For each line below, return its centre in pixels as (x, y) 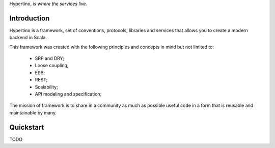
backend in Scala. (28, 38)
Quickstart (27, 127)
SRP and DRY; (50, 58)
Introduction (30, 18)
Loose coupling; (52, 66)
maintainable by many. (33, 112)
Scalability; (46, 87)
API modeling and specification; (68, 94)
